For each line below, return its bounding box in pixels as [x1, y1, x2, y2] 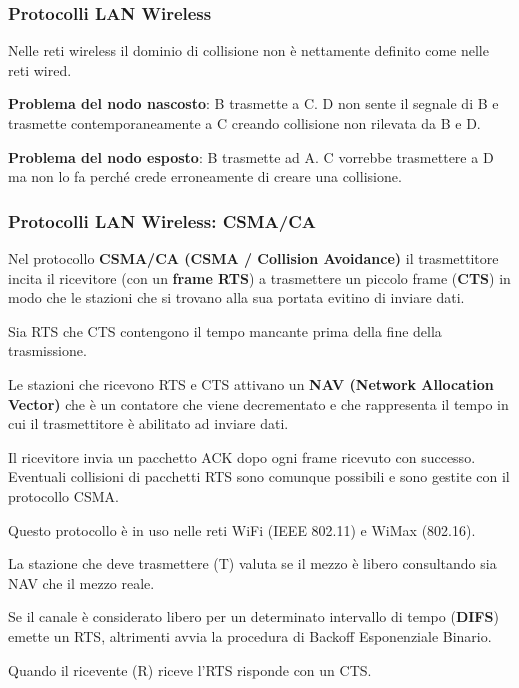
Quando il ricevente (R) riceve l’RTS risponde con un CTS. [8, 659, 372, 680]
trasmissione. [8, 340, 87, 361]
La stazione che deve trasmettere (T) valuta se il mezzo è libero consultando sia [8, 553, 497, 574]
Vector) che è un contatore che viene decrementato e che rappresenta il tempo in [8, 393, 509, 414]
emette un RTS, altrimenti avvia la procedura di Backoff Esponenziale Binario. [8, 625, 492, 646]
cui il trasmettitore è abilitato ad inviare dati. [8, 413, 289, 434]
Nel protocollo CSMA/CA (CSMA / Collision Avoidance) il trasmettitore [8, 248, 499, 268]
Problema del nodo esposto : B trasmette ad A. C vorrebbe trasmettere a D [8, 146, 494, 167]
